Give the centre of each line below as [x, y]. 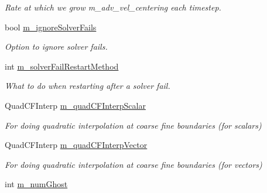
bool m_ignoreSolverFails [51, 27]
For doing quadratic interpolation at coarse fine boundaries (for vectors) [133, 164]
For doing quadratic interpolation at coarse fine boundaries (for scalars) [133, 125]
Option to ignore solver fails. [56, 46]
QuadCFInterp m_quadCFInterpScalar [75, 105]
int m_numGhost [36, 184]
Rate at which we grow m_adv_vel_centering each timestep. [113, 7]
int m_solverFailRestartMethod [62, 66]
